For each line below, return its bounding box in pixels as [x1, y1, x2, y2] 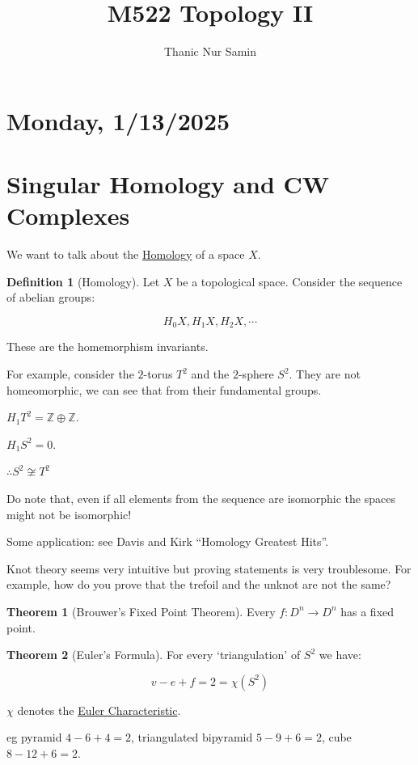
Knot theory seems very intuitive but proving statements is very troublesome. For [6, 560, 412, 577]
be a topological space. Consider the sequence [176, 273, 403, 290]
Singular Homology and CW [6, 167, 330, 201]
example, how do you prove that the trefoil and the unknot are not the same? [6, 576, 391, 593]
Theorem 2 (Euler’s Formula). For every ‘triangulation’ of [6, 646, 301, 663]
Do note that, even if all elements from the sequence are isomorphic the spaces [6, 490, 395, 507]
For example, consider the [6, 366, 134, 382]
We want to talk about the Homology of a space [6, 246, 245, 263]
